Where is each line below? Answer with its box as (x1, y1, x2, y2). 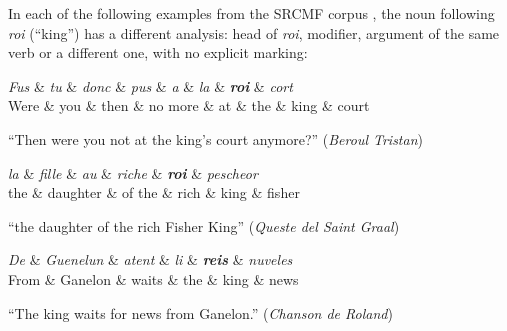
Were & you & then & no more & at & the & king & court (8, 95, 370, 116)
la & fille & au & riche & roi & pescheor (8, 162, 258, 183)
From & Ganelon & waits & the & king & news (8, 268, 299, 289)
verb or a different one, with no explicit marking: (8, 42, 308, 63)
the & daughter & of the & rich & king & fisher (8, 182, 300, 203)
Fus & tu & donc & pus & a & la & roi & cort (8, 75, 293, 96)
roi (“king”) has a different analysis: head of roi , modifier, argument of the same (8, 22, 500, 43)
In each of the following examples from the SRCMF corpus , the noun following (8, 3, 495, 23)
